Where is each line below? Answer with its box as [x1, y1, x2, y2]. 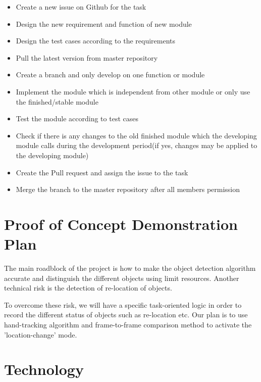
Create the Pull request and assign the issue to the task [16, 167, 188, 177]
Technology [4, 359, 84, 379]
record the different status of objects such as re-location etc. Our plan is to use [4, 309, 248, 320]
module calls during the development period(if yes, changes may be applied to [16, 140, 257, 151]
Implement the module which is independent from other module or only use [16, 86, 250, 97]
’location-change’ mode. [4, 329, 77, 340]
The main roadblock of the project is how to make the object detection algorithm [4, 263, 256, 273]
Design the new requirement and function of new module [16, 18, 192, 29]
